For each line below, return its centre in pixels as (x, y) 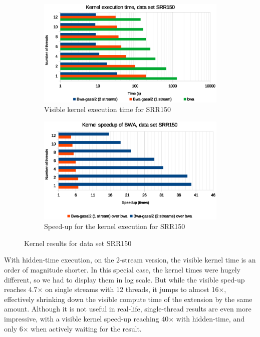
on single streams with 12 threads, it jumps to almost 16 (132, 289)
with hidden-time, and (210, 318)
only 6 (14, 328)
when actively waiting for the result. (86, 328)
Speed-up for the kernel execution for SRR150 (115, 226)
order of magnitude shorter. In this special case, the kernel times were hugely (122, 269)
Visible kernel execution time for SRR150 (107, 109)
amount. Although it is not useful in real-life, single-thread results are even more (128, 309)
